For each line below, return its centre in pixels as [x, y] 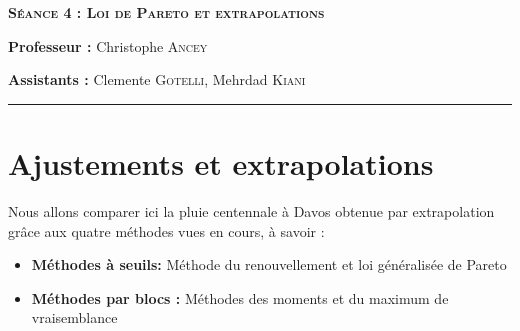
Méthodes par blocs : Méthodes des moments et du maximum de [240, 297]
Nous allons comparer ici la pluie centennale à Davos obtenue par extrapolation [251, 210]
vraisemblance [74, 317]
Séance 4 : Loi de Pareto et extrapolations [166, 12]
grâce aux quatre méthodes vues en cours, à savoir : [166, 230]
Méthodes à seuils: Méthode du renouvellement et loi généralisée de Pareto [269, 264]
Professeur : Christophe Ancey [108, 45]
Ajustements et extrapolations [221, 162]
